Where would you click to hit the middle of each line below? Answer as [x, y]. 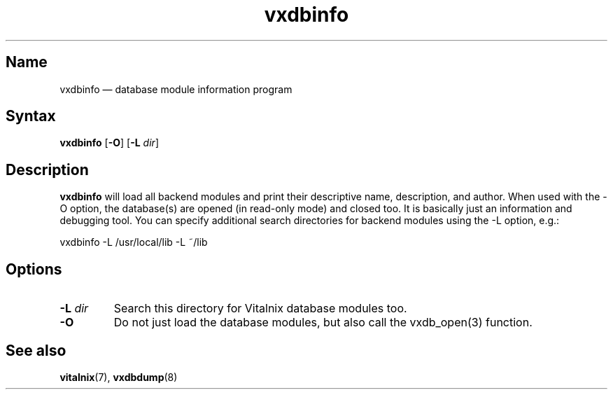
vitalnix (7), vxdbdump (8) [119, 377]
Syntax [31, 116]
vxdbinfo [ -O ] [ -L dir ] [109, 143]
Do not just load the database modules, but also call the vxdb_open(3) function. [323, 323]
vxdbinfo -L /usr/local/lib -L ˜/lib [134, 242]
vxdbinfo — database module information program [176, 89]
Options [34, 269]
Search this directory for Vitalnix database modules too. [260, 309]
